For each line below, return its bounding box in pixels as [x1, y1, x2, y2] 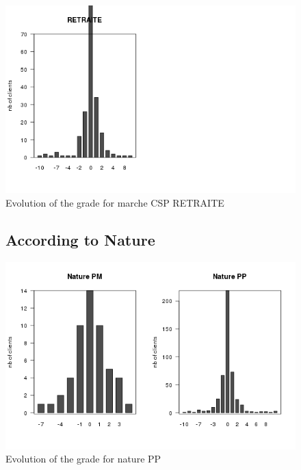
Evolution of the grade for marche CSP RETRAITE [5, 195, 224, 209]
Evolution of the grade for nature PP [5, 452, 161, 466]
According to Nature [5, 229, 155, 250]
